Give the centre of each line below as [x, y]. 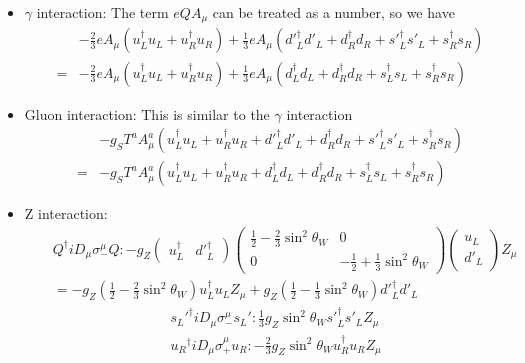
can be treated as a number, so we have [333, 12]
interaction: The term [102, 12]
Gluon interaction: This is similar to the [147, 113]
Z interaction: [66, 213]
